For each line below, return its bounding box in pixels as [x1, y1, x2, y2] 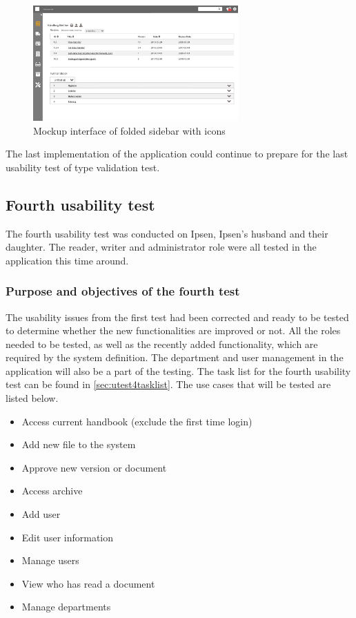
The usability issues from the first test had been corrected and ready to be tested [6, 309, 349, 324]
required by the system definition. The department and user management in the [6, 350, 344, 365]
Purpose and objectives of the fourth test [6, 282, 240, 300]
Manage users [21, 553, 79, 568]
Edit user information [21, 530, 114, 544]
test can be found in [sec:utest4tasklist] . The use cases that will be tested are [6, 377, 331, 392]
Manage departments [21, 599, 111, 614]
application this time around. [6, 253, 129, 267]
